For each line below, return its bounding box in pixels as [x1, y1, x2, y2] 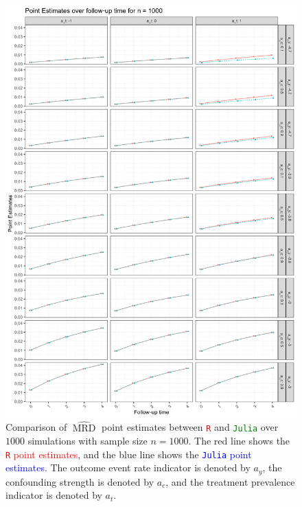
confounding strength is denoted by [5, 474, 154, 488]
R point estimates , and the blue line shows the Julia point [5, 447, 252, 461]
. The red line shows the [188, 433, 290, 448]
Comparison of [5, 420, 67, 434]
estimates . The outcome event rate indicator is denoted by [5, 460, 251, 475]
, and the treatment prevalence [165, 474, 295, 488]
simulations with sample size [27, 433, 148, 448]
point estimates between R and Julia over [102, 420, 279, 434]
